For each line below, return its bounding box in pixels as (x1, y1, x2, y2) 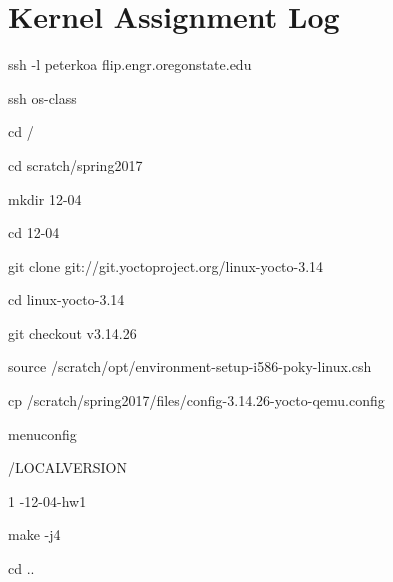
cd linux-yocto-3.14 (8, 289, 125, 310)
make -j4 (8, 524, 61, 545)
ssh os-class (8, 87, 77, 108)
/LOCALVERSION (8, 457, 128, 478)
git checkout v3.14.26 (8, 322, 137, 343)
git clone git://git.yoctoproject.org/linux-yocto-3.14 (8, 255, 324, 276)
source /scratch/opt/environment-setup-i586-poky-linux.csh (8, 356, 372, 377)
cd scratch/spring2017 (8, 154, 143, 175)
